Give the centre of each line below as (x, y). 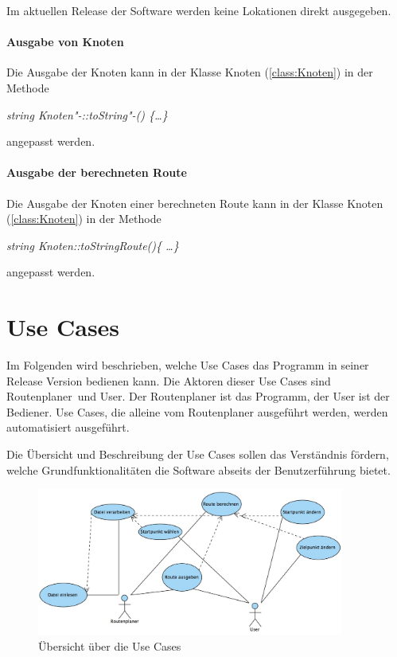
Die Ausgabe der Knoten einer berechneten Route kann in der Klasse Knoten (195, 203)
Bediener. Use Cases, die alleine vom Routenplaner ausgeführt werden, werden (197, 411)
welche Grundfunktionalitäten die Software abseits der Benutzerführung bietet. (198, 469)
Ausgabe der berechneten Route (97, 172)
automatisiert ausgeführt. (68, 427)
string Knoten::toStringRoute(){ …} (93, 245)
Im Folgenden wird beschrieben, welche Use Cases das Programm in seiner (188, 365)
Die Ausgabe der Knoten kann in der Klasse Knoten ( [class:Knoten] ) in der (190, 72)
